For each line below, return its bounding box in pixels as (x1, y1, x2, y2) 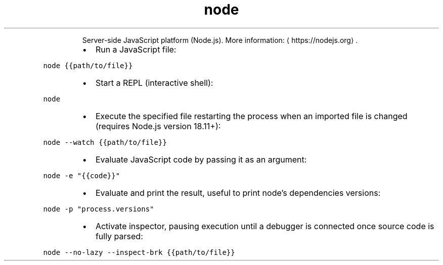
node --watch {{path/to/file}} (43, 138, 167, 146)
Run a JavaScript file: (95, 44, 176, 55)
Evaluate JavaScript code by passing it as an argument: (95, 154, 307, 165)
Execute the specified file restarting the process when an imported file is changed (95, 111, 408, 121)
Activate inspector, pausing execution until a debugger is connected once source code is (95, 221, 434, 231)
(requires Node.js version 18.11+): (95, 121, 221, 131)
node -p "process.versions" (43, 204, 154, 213)
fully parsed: (95, 231, 143, 241)
